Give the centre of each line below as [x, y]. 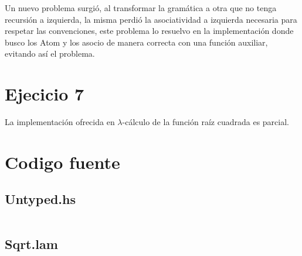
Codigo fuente [62, 162]
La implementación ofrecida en [60, 122]
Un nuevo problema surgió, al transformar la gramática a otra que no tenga [141, 8]
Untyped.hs [40, 199]
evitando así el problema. [50, 53]
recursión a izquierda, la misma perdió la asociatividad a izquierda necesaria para [151, 19]
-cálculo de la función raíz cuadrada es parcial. [206, 122]
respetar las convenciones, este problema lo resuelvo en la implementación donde [149, 31]
